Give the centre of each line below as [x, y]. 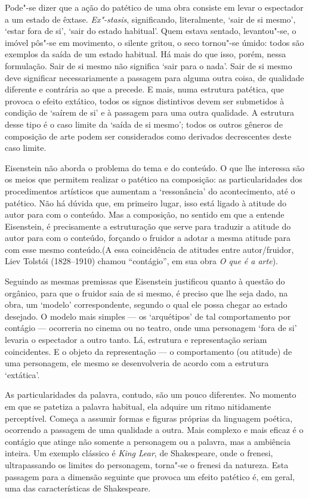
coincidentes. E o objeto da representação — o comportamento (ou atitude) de [149, 351]
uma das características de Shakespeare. [78, 488]
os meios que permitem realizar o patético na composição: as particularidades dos [154, 179]
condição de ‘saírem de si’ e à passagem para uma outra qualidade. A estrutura [150, 112]
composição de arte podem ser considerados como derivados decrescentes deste [148, 136]
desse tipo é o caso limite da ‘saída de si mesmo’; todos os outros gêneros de [144, 124]
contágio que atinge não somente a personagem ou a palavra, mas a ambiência [148, 441]
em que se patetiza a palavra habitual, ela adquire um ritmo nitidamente [138, 406]
